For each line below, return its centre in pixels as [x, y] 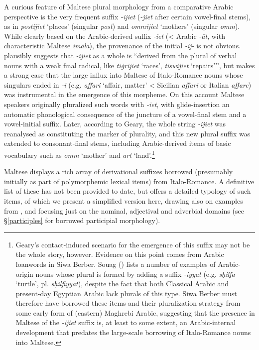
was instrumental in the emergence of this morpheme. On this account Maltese [124, 94]
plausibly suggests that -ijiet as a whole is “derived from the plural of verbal [121, 55]
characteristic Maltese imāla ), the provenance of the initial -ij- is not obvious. [123, 46]
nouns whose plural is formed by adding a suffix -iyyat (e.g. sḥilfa [135, 274]
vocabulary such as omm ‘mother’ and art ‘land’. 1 [79, 154]
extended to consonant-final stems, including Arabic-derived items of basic [118, 143]
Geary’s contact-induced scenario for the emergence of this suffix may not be [133, 244]
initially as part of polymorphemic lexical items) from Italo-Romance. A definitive [129, 181]
